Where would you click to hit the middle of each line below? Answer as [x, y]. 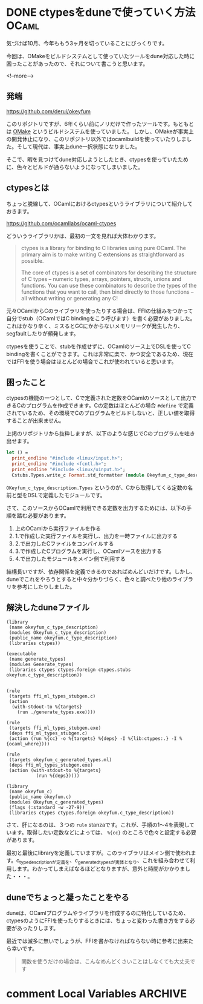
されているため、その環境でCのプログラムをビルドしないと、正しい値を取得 [101, 413]
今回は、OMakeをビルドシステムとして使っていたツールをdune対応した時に [101, 56]
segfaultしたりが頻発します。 [43, 333]
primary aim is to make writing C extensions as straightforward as [103, 254]
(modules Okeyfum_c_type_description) [58, 632]
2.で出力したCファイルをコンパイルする [64, 543]
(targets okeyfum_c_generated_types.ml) [60, 760]
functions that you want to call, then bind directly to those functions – [107, 292]
